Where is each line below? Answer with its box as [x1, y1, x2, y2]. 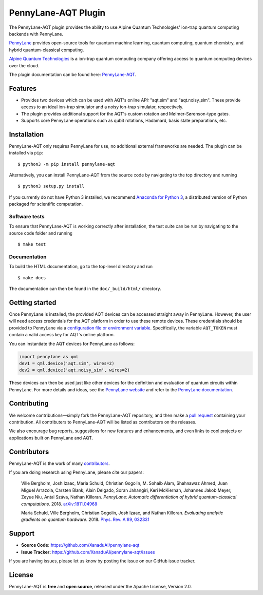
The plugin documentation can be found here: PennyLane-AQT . [9, 71, 136, 77]
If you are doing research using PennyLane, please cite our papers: [9, 469, 144, 475]
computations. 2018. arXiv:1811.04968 [21, 501, 97, 507]
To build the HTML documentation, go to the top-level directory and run [9, 264, 153, 269]
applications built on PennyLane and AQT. [9, 435, 93, 441]
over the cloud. [9, 62, 39, 68]
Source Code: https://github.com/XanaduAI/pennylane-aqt [21, 542, 140, 548]
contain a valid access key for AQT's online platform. [9, 332, 115, 338]
